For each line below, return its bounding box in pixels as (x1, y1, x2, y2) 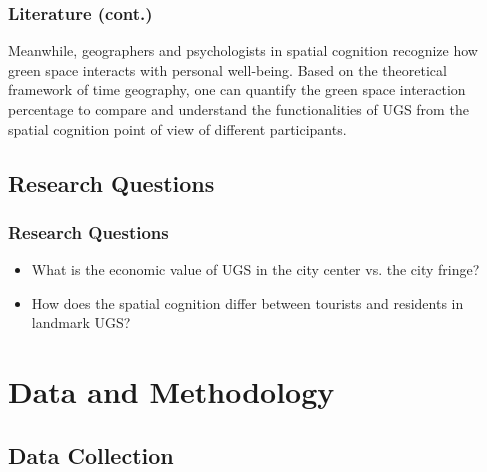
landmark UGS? (31, 312, 131, 333)
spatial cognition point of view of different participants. (8, 118, 347, 139)
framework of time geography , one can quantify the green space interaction (8, 79, 466, 100)
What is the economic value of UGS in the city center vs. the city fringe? (31, 259, 480, 280)
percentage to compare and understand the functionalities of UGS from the (8, 99, 469, 119)
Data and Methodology (8, 371, 335, 412)
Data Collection (8, 439, 174, 470)
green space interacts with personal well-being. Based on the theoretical (8, 59, 447, 80)
